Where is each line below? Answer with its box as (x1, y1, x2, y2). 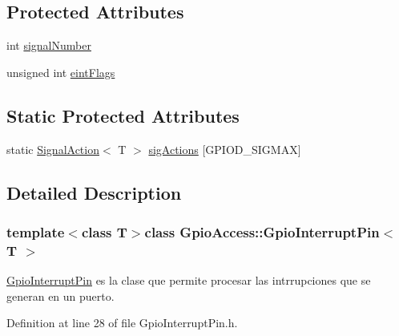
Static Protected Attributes (6, 103, 240, 128)
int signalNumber (6, 37, 91, 54)
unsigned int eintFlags (6, 63, 115, 80)
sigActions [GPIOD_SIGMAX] (148, 140, 301, 157)
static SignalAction (6, 140, 99, 157)
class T (81, 221, 127, 241)
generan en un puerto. (6, 287, 115, 304)
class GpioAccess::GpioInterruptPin (144, 221, 380, 241)
